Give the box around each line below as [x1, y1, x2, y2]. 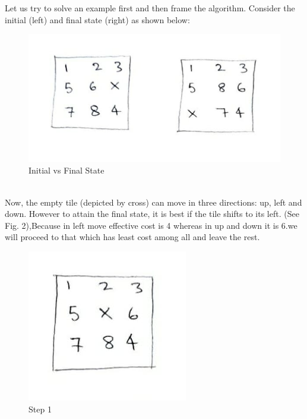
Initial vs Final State [29, 164, 105, 177]
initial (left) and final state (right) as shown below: [5, 13, 190, 26]
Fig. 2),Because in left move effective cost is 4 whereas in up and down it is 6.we [5, 219, 297, 231]
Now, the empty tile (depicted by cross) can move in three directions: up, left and [5, 196, 302, 208]
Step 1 [29, 402, 52, 415]
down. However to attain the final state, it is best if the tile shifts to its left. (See [5, 207, 299, 220]
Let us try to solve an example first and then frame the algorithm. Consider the [5, 2, 295, 14]
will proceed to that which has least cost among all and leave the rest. [5, 231, 260, 243]
